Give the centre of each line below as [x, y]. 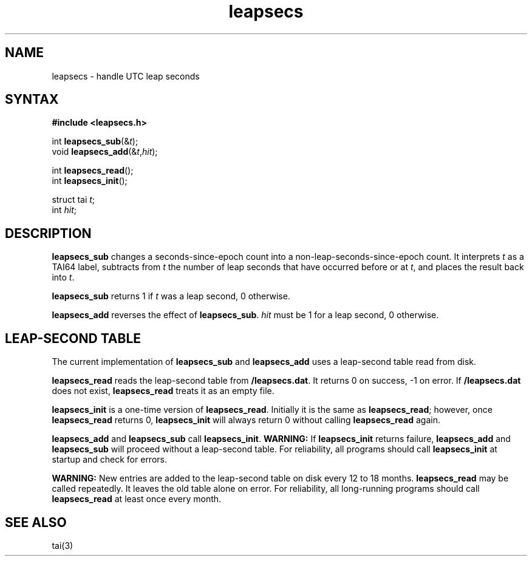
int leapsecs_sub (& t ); [95, 141]
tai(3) [63, 545]
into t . [63, 277]
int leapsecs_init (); [90, 181]
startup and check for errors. [109, 460]
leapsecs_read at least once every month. [137, 499]
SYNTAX [32, 100]
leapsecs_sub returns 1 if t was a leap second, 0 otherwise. [171, 296]
